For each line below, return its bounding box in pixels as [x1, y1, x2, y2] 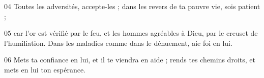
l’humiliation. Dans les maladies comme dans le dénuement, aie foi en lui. [4, 37, 232, 48]
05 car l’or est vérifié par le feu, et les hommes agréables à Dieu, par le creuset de [4, 28, 258, 38]
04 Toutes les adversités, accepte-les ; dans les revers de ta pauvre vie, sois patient [4, 1, 260, 11]
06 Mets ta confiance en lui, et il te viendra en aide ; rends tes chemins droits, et [4, 54, 255, 65]
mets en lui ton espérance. [4, 64, 86, 74]
